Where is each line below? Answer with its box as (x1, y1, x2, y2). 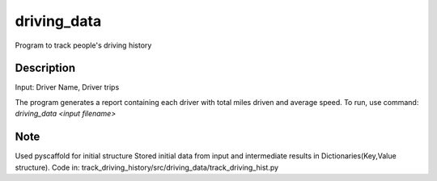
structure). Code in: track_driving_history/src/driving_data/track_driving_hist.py (15, 162, 279, 172)
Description (15, 61, 76, 75)
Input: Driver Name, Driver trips (15, 82, 120, 92)
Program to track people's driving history (15, 40, 152, 50)
